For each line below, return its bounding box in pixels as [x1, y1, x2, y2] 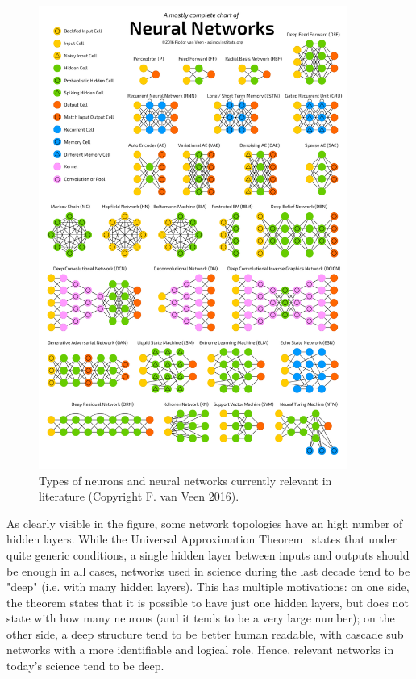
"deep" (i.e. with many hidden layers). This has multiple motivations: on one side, [6, 578, 410, 595]
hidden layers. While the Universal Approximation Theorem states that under [6, 530, 397, 547]
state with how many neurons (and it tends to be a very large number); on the [6, 610, 395, 627]
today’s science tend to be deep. [6, 657, 164, 674]
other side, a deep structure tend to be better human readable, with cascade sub [6, 625, 404, 642]
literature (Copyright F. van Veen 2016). [39, 488, 239, 505]
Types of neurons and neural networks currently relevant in [39, 472, 332, 488]
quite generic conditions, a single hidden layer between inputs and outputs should [6, 546, 410, 563]
